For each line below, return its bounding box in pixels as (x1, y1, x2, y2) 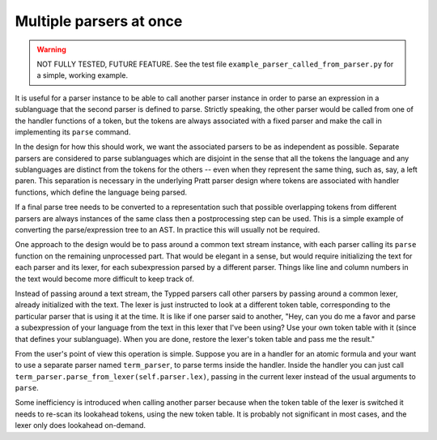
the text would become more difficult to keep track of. (15, 274, 194, 284)
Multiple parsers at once (15, 12, 183, 30)
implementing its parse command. (15, 126, 131, 137)
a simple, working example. (36, 70, 129, 80)
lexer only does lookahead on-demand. (15, 421, 146, 430)
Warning (36, 45, 66, 54)
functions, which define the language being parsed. (15, 187, 188, 197)
